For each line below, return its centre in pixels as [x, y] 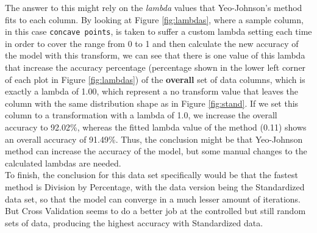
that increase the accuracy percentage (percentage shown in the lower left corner [155, 67]
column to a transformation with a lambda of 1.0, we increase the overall [141, 115]
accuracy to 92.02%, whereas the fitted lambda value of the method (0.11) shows [156, 127]
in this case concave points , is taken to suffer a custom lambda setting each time [158, 31]
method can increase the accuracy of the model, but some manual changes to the [156, 151]
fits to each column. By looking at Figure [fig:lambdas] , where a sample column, [154, 19]
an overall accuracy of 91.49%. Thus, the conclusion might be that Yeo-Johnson [154, 139]
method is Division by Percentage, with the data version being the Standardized [155, 186]
